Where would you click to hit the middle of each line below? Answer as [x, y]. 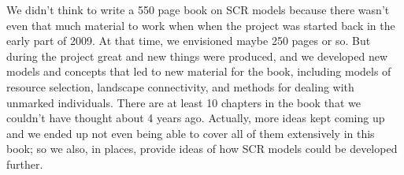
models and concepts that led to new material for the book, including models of [199, 71]
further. [25, 164]
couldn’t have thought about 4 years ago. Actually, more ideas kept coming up [196, 118]
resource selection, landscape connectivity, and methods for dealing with [180, 86]
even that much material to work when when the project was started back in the [201, 25]
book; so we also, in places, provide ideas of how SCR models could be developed [202, 149]
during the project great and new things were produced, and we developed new [197, 56]
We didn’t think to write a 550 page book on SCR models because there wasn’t [198, 9]
